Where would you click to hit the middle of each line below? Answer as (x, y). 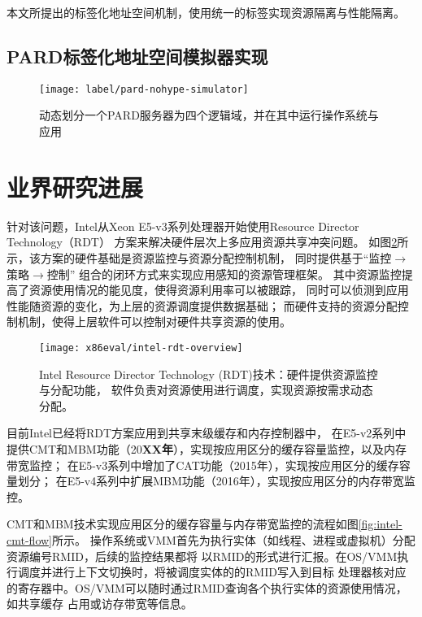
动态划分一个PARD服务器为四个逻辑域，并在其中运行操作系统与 (209, 115)
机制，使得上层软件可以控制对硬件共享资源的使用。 (154, 322)
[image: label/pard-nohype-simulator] (144, 89)
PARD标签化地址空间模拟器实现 (137, 56)
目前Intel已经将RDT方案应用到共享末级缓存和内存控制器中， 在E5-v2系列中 (207, 433)
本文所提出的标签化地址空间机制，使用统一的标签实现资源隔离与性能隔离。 (206, 12)
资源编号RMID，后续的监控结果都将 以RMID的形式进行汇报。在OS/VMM (202, 556)
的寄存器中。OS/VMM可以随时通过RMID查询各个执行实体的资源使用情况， (207, 587)
